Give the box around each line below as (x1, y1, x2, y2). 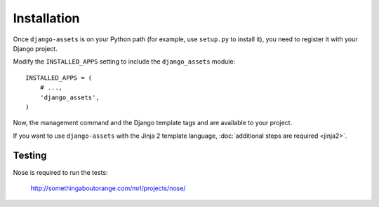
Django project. (13, 44, 58, 52)
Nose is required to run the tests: (13, 168, 108, 176)
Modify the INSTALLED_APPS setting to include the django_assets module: (13, 57, 236, 66)
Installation (13, 10, 80, 26)
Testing (13, 150, 47, 162)
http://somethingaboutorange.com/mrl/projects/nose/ (30, 184, 186, 192)
